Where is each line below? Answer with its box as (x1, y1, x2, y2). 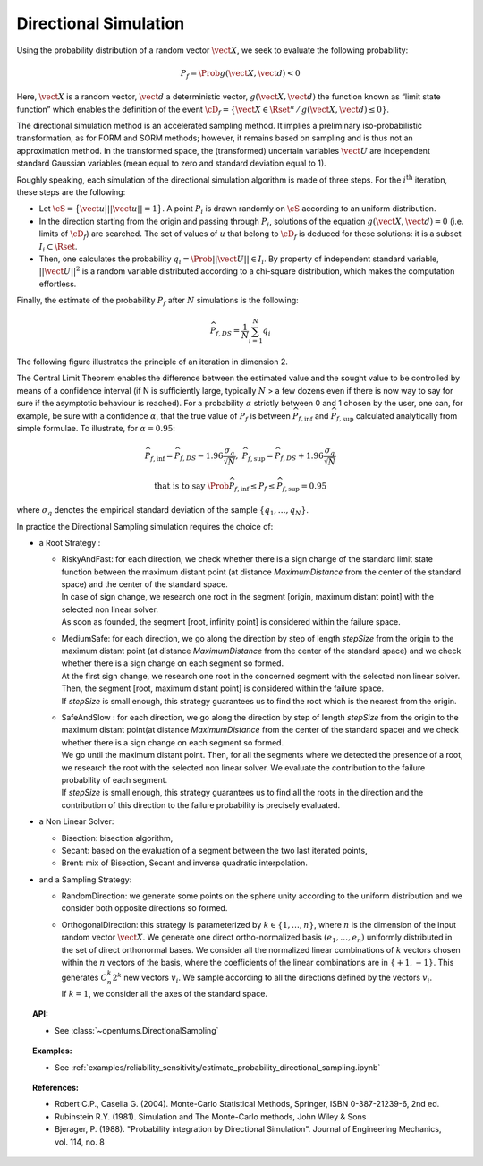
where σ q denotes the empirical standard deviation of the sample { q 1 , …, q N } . (16, 505, 309, 517)
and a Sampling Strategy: (38, 873, 132, 885)
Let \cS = (38, 203, 74, 214)
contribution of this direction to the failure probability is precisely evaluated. (61, 799, 341, 810)
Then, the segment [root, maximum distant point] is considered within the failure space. (61, 683, 385, 694)
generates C (61, 972, 107, 983)
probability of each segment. (61, 774, 168, 785)
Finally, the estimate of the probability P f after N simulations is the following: (16, 295, 299, 308)
